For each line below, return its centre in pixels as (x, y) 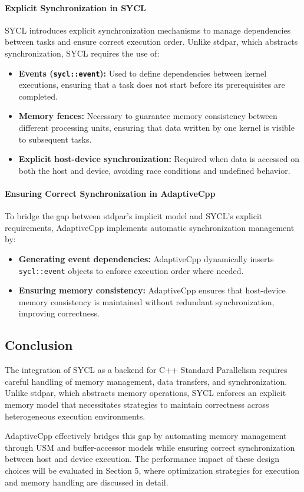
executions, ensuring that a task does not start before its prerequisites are (152, 85)
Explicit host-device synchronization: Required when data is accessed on (159, 159)
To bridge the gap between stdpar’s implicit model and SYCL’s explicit (134, 216)
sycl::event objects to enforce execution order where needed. (131, 270)
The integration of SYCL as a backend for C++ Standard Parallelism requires (146, 370)
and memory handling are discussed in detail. (87, 482)
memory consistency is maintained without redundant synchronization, (146, 301)
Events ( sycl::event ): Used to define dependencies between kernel (143, 73)
